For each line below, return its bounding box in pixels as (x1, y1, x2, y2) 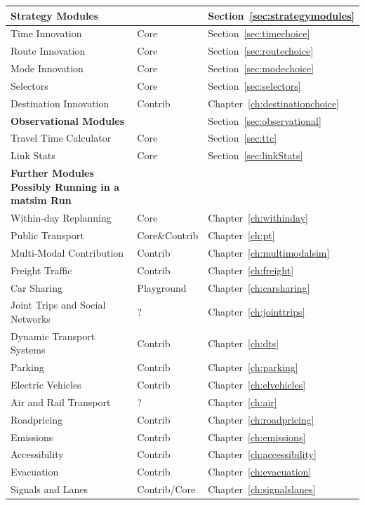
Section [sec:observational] (208, 113, 321, 128)
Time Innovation (11, 26, 82, 41)
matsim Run (11, 193, 72, 208)
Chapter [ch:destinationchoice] (208, 95, 339, 110)
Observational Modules (11, 113, 125, 128)
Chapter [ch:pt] (208, 227, 275, 242)
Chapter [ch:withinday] (208, 210, 308, 225)
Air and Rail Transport (11, 394, 111, 409)
